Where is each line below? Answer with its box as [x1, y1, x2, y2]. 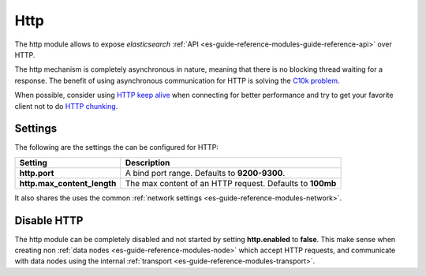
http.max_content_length [19, 177, 117, 188]
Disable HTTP [14, 214, 84, 227]
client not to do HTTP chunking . [14, 101, 118, 110]
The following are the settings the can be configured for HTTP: [14, 143, 219, 152]
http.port [19, 167, 54, 178]
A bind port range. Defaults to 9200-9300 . [125, 167, 286, 178]
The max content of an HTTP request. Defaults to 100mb [125, 177, 337, 188]
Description [125, 157, 170, 168]
